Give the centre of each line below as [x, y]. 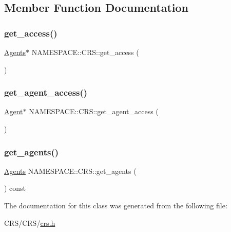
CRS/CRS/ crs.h [30, 222]
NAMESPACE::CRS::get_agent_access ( [94, 111]
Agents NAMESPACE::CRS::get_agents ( [70, 171]
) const [15, 188]
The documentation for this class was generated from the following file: [116, 205]
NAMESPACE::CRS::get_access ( [85, 52]
